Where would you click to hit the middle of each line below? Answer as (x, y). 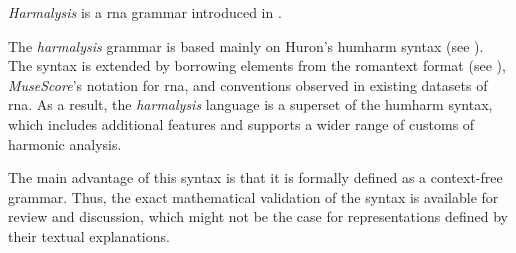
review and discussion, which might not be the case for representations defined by (258, 216)
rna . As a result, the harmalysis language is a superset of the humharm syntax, (250, 104)
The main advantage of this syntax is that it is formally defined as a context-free (255, 177)
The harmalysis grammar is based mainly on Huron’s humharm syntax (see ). (246, 45)
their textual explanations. (89, 235)
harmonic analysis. (65, 143)
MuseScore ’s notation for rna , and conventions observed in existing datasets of (248, 84)
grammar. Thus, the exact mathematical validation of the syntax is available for (253, 196)
